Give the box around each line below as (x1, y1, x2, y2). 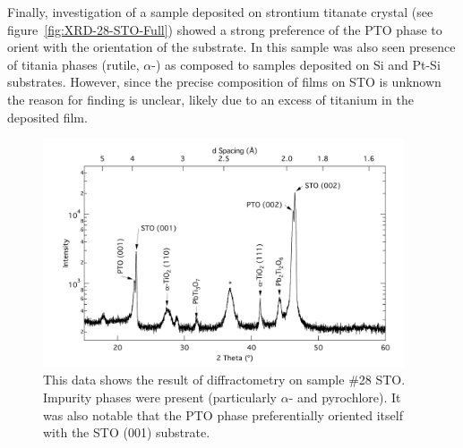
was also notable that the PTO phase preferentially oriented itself (43, 405, 403, 424)
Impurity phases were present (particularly (43, 388, 277, 407)
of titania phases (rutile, (7, 55, 140, 73)
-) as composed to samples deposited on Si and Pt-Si (151, 55, 441, 73)
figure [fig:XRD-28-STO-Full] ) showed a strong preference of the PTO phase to (7, 20, 442, 38)
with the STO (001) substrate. (43, 423, 210, 442)
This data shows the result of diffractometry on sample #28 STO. (43, 370, 406, 389)
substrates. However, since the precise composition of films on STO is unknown (7, 72, 442, 91)
